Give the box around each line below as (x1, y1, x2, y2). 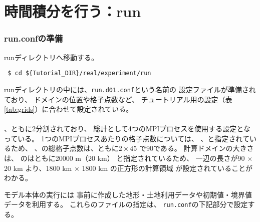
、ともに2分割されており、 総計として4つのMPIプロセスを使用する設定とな (4, 123, 250, 134)
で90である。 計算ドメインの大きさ (139, 143, 254, 153)
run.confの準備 (4, 32, 63, 45)
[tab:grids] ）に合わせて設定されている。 (4, 104, 133, 114)
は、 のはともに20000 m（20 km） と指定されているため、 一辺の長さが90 (4, 153, 245, 163)
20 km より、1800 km (4, 162, 72, 173)
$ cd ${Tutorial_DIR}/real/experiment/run (8, 70, 151, 77)
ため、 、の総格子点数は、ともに (11, 143, 119, 153)
